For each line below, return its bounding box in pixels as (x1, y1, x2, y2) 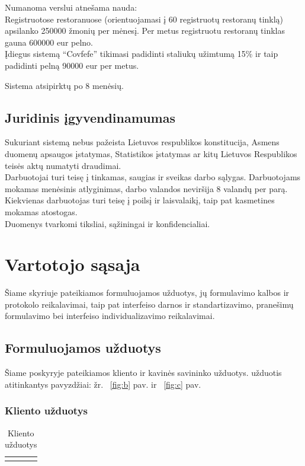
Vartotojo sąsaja (5, 252, 140, 276)
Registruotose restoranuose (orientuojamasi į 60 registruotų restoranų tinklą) (5, 12, 284, 25)
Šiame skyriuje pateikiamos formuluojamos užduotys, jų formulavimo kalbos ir (5, 286, 290, 299)
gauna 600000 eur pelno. (5, 36, 94, 48)
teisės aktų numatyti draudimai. (5, 159, 121, 171)
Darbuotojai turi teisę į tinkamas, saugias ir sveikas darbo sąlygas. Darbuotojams (5, 171, 301, 183)
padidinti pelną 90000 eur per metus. (5, 59, 139, 71)
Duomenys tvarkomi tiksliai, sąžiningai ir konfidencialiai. (5, 217, 210, 229)
